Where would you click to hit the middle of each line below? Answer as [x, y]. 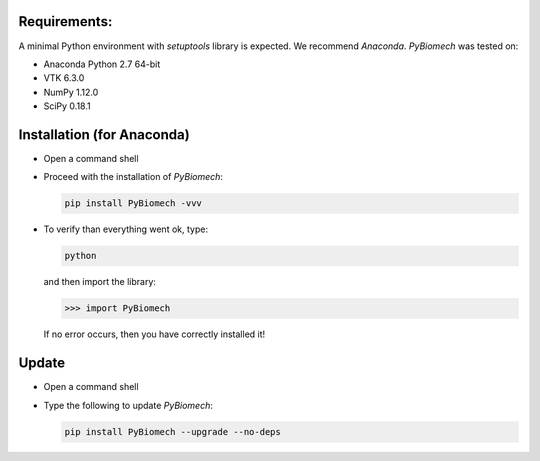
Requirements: [65, 21]
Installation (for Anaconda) [104, 134]
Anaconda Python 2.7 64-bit [102, 64]
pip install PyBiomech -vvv [133, 203]
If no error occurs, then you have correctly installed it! [154, 334]
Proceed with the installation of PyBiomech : [133, 177]
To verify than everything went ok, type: [126, 229]
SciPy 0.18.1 [67, 106]
